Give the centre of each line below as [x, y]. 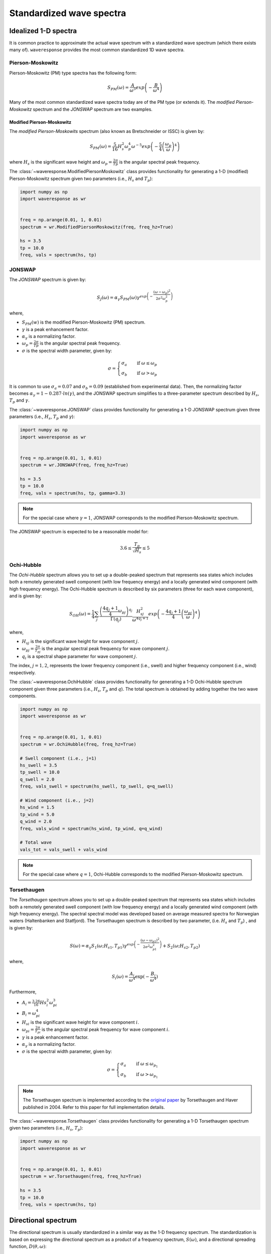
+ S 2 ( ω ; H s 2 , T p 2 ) [181, 947]
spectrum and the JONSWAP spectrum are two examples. [93, 109]
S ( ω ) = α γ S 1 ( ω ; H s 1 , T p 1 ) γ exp [102, 946]
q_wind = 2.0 [36, 822]
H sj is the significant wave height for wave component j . [80, 642]
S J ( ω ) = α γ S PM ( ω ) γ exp [122, 298]
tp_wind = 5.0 [37, 814]
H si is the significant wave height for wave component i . [80, 1023]
